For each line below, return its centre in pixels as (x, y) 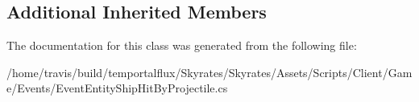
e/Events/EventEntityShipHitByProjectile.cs (117, 88)
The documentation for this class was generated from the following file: (182, 45)
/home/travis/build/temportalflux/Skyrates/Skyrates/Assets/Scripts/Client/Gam (209, 72)
